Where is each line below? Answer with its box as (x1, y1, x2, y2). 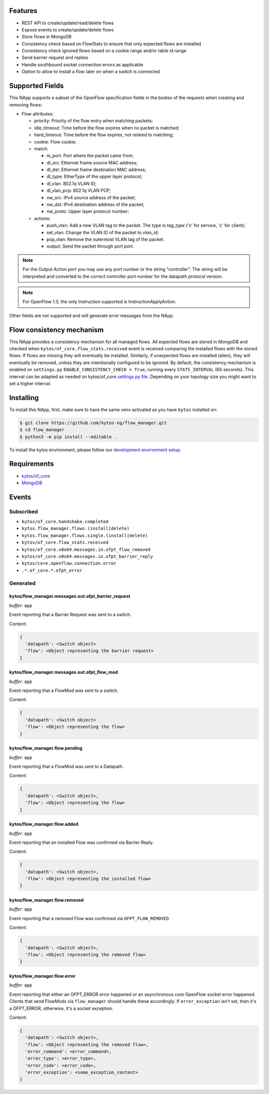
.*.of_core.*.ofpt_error (21, 567, 82, 573)
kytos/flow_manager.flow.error (9, 973, 76, 979)
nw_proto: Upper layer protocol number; (46, 208, 129, 214)
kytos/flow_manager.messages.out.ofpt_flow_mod (9, 669, 118, 675)
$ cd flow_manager (19, 427, 65, 433)
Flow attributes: (21, 111, 54, 117)
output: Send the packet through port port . (46, 243, 134, 249)
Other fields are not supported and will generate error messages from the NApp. (9, 312, 174, 318)
